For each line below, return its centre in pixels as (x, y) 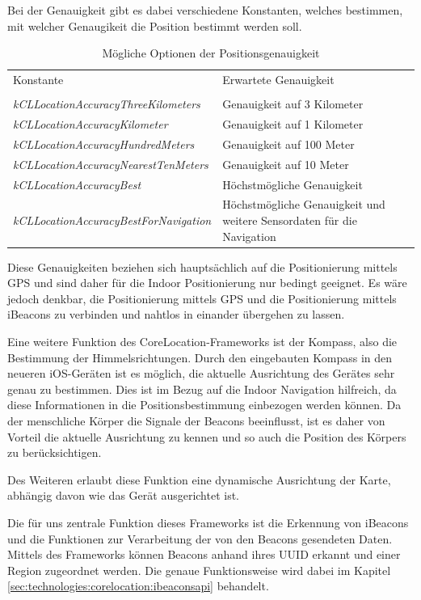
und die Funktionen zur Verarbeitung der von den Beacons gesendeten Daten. (200, 538)
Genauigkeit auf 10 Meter (286, 164)
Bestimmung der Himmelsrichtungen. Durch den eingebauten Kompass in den (200, 357)
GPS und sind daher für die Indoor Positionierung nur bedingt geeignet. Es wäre (207, 283)
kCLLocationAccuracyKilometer (91, 123)
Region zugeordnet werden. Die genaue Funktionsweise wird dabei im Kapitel (199, 570)
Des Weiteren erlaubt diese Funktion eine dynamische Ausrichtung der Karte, (199, 479)
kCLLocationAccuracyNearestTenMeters (111, 164)
